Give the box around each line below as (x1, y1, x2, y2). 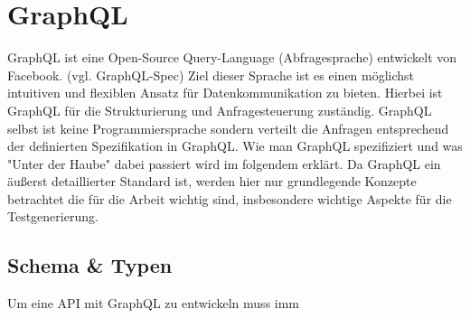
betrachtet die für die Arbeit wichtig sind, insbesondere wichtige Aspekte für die (7, 189, 452, 208)
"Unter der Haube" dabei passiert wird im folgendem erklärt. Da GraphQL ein (7, 154, 441, 173)
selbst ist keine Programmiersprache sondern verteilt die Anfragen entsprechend (7, 118, 449, 137)
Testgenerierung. (7, 207, 99, 226)
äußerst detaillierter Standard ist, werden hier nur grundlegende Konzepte (7, 172, 417, 191)
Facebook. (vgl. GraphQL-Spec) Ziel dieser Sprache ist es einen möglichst (7, 65, 415, 84)
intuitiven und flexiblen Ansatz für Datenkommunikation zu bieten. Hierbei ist (7, 83, 443, 102)
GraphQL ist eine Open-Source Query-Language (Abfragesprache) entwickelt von (7, 48, 457, 67)
